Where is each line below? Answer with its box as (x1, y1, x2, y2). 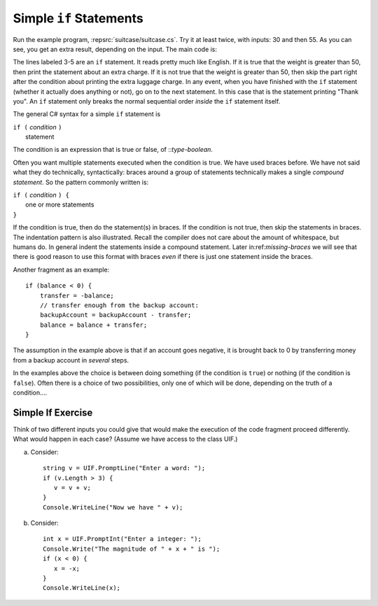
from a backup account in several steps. (13, 355, 129, 364)
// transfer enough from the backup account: (39, 301, 199, 309)
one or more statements (25, 200, 94, 209)
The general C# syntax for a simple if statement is (13, 110, 161, 118)
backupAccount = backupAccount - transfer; (39, 311, 192, 319)
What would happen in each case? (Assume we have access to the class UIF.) (13, 435, 238, 444)
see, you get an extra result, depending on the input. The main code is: (13, 45, 217, 53)
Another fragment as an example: (13, 265, 110, 274)
